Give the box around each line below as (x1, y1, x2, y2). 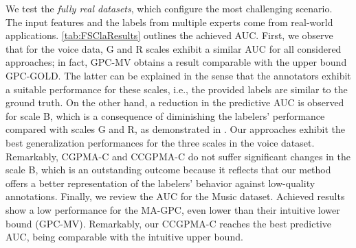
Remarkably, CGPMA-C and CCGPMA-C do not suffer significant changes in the (5, 149, 351, 163)
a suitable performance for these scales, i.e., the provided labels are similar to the (5, 82, 348, 96)
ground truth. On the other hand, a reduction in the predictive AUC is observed (5, 95, 344, 110)
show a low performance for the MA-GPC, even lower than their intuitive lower (5, 202, 340, 216)
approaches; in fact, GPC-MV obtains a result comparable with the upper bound (5, 55, 347, 69)
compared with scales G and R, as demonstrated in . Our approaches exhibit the (5, 122, 345, 136)
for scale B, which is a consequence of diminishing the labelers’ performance (5, 108, 325, 123)
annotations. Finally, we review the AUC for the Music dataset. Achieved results (5, 189, 345, 203)
